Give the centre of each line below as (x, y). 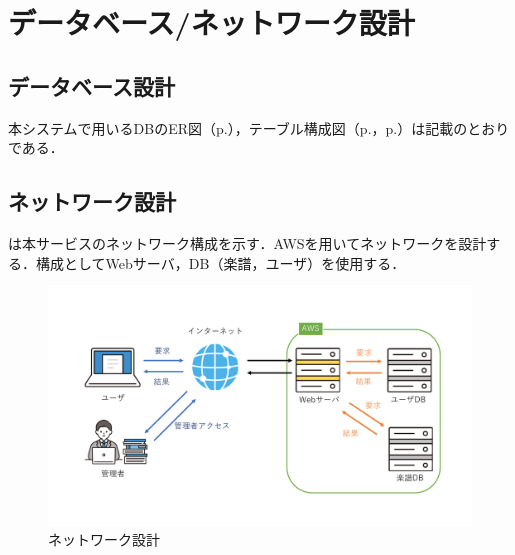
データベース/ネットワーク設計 (211, 22)
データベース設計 (91, 85)
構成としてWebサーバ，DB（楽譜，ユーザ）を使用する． (220, 262)
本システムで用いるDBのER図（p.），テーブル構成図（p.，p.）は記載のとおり (259, 127)
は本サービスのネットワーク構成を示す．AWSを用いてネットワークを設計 (247, 242)
